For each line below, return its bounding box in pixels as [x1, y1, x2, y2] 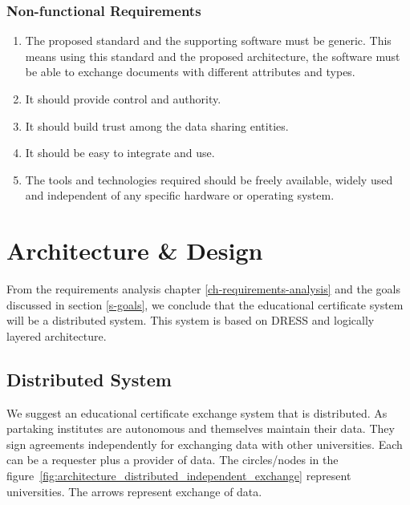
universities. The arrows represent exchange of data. [6, 483, 262, 499]
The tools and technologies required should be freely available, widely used [25, 171, 393, 188]
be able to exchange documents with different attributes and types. [25, 63, 355, 80]
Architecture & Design [6, 234, 263, 267]
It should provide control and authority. [25, 91, 221, 107]
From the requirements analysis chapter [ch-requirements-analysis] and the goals [6, 281, 400, 297]
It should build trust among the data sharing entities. [25, 117, 289, 134]
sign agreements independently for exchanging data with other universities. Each [6, 435, 403, 452]
